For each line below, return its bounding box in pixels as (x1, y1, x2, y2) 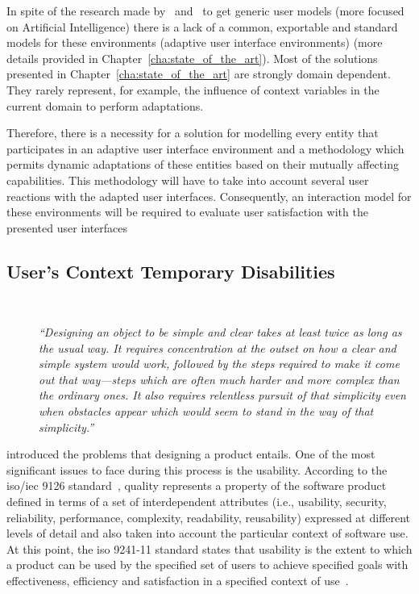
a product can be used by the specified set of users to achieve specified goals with (6, 556, 409, 573)
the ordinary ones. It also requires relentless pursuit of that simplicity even (39, 387, 406, 404)
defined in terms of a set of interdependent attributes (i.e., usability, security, (6, 493, 387, 510)
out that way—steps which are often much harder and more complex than (39, 370, 400, 387)
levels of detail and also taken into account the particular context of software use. (6, 525, 409, 542)
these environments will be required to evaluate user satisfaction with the (6, 203, 368, 220)
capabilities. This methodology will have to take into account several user (6, 171, 369, 188)
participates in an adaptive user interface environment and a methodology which (6, 140, 404, 157)
